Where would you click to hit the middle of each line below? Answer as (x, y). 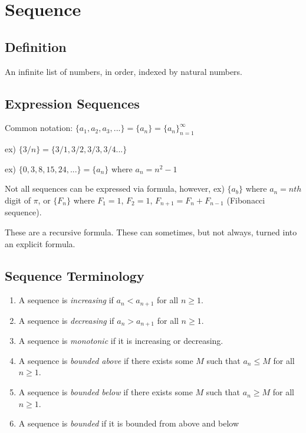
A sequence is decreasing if (66, 320)
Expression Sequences (72, 103)
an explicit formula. (40, 243)
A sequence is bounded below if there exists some (106, 392)
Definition (36, 46)
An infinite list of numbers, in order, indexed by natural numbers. (124, 71)
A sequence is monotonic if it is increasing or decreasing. (121, 341)
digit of (18, 200)
